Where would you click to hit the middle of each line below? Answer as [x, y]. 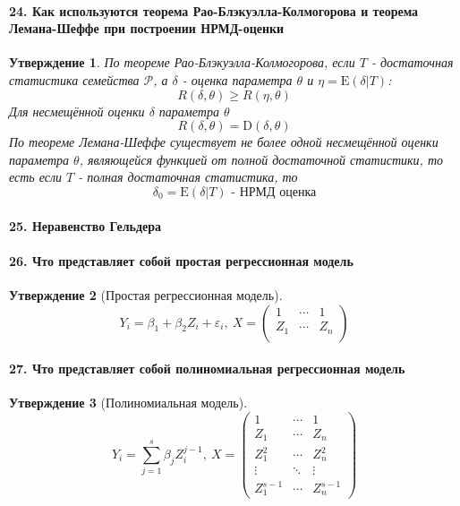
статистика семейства [74, 79]
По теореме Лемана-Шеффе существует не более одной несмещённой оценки [224, 142]
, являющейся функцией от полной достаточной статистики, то [261, 159]
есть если [36, 177]
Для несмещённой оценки [77, 111]
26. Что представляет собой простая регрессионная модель [181, 260]
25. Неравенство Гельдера [85, 225]
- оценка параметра [237, 79]
